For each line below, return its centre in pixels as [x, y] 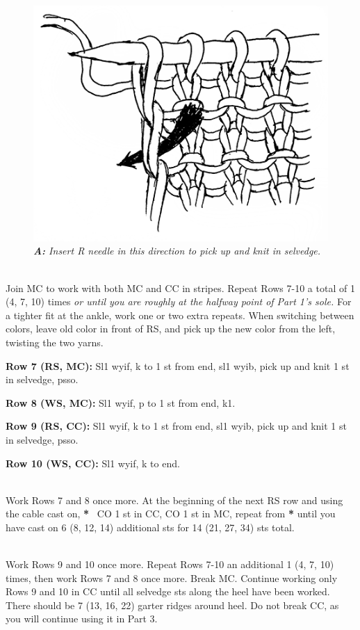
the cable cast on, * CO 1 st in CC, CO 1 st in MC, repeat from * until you [171, 514]
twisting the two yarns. [55, 342]
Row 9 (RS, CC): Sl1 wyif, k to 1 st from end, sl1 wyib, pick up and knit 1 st [176, 426]
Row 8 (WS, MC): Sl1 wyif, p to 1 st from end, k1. [121, 402]
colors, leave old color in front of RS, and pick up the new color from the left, [171, 329]
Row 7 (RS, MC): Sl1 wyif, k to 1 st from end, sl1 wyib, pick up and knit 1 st [178, 365]
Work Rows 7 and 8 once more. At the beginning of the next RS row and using [174, 500]
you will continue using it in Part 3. [82, 619]
